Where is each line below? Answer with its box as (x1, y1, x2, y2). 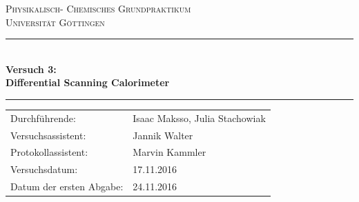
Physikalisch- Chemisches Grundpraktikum (6, 1, 191, 15)
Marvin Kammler (133, 145, 206, 159)
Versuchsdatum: (10, 162, 78, 176)
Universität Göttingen (6, 14, 105, 29)
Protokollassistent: (10, 145, 88, 159)
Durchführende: (10, 110, 76, 125)
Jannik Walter (133, 128, 193, 142)
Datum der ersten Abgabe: (10, 179, 124, 194)
